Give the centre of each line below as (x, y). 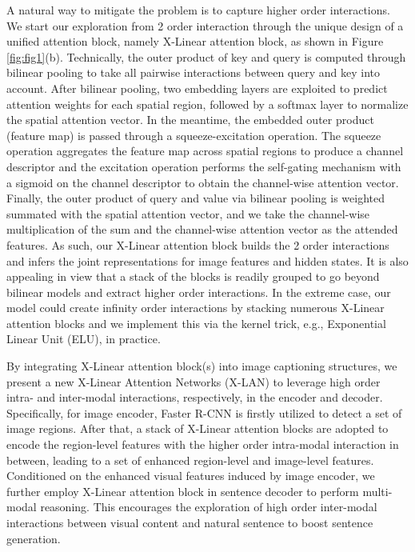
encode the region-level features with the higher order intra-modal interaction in (203, 444)
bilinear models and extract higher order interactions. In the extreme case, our (199, 292)
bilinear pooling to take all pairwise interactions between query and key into (193, 72)
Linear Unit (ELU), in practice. (84, 339)
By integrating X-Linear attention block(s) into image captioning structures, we (202, 366)
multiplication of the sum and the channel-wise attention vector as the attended (202, 229)
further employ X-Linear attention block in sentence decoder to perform (183, 491)
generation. (34, 538)
